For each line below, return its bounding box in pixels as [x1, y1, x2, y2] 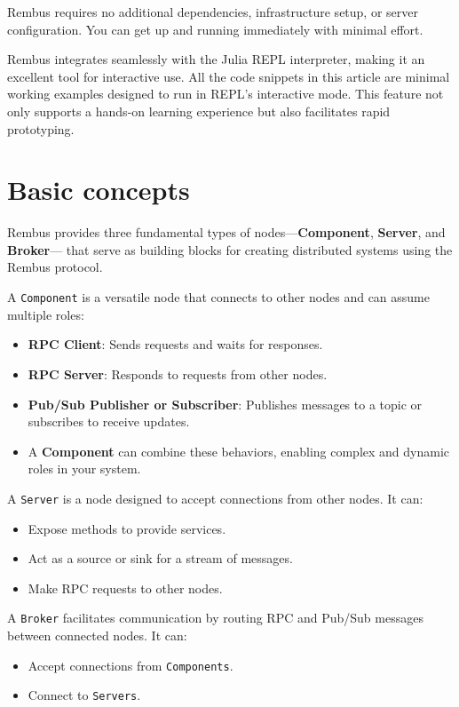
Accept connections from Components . [28, 655, 233, 674]
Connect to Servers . [28, 686, 141, 704]
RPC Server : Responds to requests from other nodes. [28, 364, 328, 383]
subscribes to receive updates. [28, 412, 190, 431]
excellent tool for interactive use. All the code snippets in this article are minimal [7, 67, 450, 85]
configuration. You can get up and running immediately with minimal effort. [7, 20, 423, 38]
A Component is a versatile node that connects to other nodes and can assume [7, 288, 430, 306]
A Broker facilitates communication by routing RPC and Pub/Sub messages [7, 608, 423, 627]
